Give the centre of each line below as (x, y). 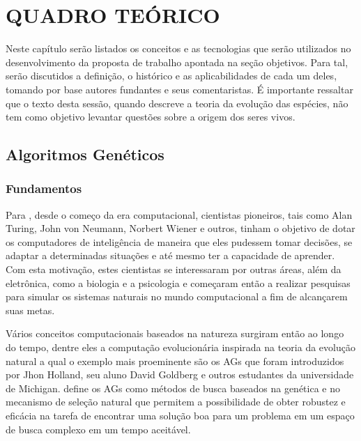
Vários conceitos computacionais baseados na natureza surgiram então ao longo (175, 333)
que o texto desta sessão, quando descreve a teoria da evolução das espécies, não (177, 103)
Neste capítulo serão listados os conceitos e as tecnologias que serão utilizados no (178, 48)
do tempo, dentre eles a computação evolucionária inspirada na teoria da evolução (180, 347)
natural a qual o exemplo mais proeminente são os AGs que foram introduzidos (175, 361)
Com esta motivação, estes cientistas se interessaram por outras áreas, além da (174, 269)
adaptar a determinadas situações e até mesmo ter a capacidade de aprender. (170, 255)
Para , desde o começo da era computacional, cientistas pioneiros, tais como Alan (179, 214)
